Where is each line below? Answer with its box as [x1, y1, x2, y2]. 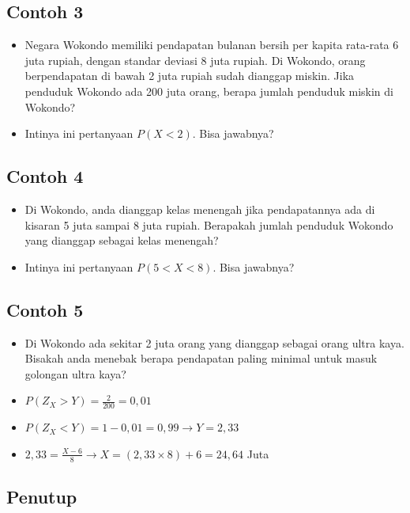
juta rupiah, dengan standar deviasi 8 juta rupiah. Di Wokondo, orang [24, 51, 366, 68]
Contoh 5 [6, 297, 84, 321]
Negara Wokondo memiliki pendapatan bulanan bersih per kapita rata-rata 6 [24, 36, 399, 53]
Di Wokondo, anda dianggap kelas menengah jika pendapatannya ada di [24, 200, 375, 217]
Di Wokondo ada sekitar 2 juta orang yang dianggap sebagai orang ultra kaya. [24, 334, 404, 351]
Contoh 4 [6, 164, 84, 188]
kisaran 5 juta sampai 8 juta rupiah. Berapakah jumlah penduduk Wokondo [24, 216, 393, 233]
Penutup [6, 484, 77, 508]
